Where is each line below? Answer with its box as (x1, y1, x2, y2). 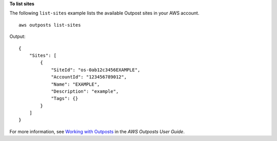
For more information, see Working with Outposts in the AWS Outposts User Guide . (9, 128, 185, 134)
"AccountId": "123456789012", (51, 74, 127, 80)
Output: (9, 33, 26, 39)
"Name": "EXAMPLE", (51, 81, 100, 87)
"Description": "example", (51, 88, 119, 94)
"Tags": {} (51, 95, 78, 102)
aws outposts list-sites (18, 22, 81, 28)
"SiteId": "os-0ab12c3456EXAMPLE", (51, 67, 141, 73)
